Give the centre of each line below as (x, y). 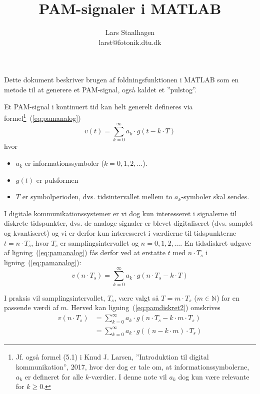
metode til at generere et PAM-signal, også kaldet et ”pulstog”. (100, 89)
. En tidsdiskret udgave (216, 242)
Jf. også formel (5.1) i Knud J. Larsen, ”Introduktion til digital (112, 357)
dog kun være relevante (214, 376)
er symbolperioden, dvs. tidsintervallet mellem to (97, 197)
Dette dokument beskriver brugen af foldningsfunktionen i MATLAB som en (121, 80)
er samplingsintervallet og (99, 242)
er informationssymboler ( (64, 163)
